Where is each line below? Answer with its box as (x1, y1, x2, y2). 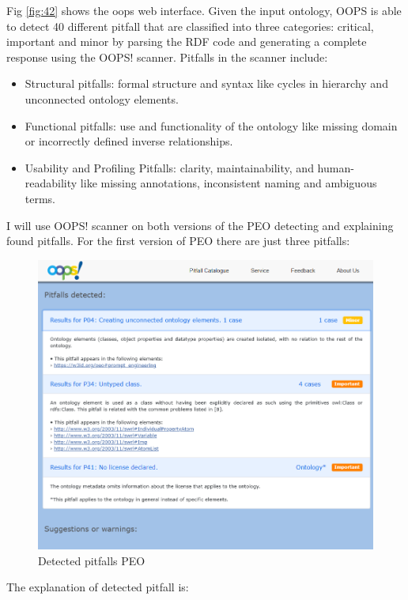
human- (317, 159, 354, 175)
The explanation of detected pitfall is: (6, 579, 189, 595)
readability (25, 175, 77, 191)
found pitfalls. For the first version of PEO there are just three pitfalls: (6, 232, 350, 249)
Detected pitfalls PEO (38, 552, 145, 568)
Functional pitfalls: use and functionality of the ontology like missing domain (25, 117, 398, 134)
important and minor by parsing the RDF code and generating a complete (6, 33, 367, 50)
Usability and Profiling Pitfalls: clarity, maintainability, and (25, 159, 314, 175)
